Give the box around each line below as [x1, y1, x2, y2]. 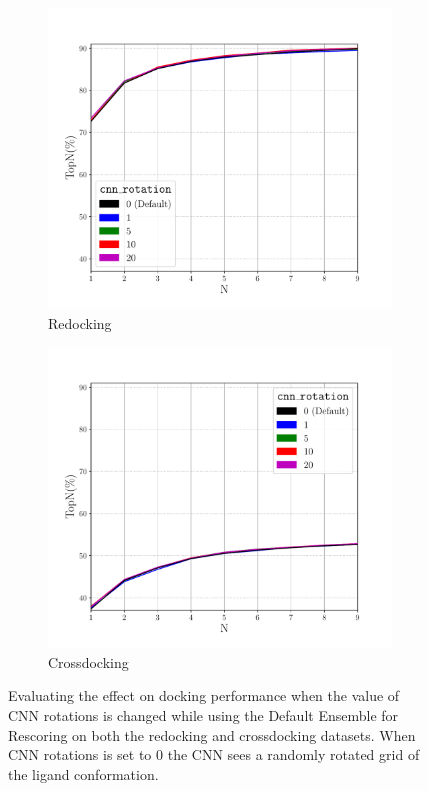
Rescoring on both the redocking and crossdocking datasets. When [8, 724, 416, 745]
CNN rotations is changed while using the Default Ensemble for [8, 704, 399, 725]
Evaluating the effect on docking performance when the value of [8, 685, 400, 706]
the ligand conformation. [8, 763, 159, 784]
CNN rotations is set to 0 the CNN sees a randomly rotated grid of [8, 744, 420, 765]
